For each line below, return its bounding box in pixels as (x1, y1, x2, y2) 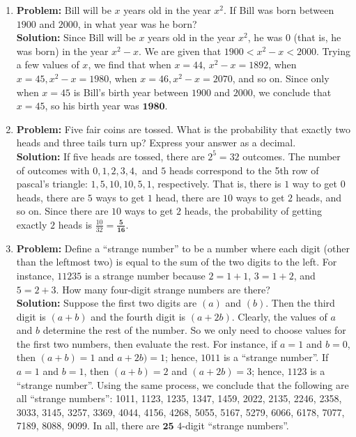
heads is (58, 217, 93, 231)
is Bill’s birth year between (73, 84, 189, 99)
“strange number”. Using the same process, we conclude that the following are (16, 377, 349, 392)
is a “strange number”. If (223, 350, 329, 365)
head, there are (155, 190, 220, 204)
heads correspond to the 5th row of (169, 162, 319, 177)
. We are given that (138, 43, 222, 58)
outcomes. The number (242, 148, 341, 163)
